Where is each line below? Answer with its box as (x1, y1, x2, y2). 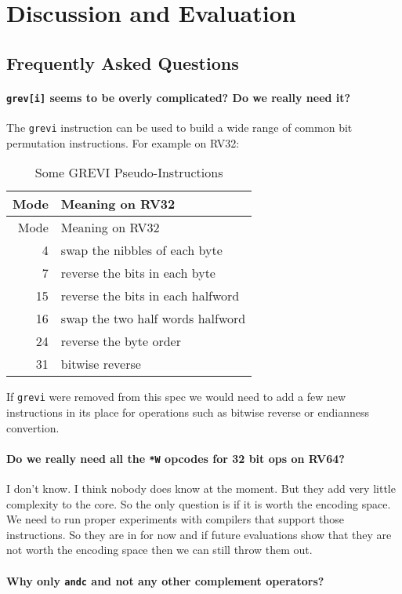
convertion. (6, 419, 60, 435)
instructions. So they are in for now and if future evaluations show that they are (6, 526, 392, 542)
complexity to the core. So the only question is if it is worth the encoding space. (6, 495, 391, 512)
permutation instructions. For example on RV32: (6, 134, 240, 151)
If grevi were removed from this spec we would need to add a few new (6, 388, 346, 405)
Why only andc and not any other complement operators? (6, 572, 324, 589)
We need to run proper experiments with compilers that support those (6, 511, 345, 527)
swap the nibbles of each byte (60, 241, 223, 260)
